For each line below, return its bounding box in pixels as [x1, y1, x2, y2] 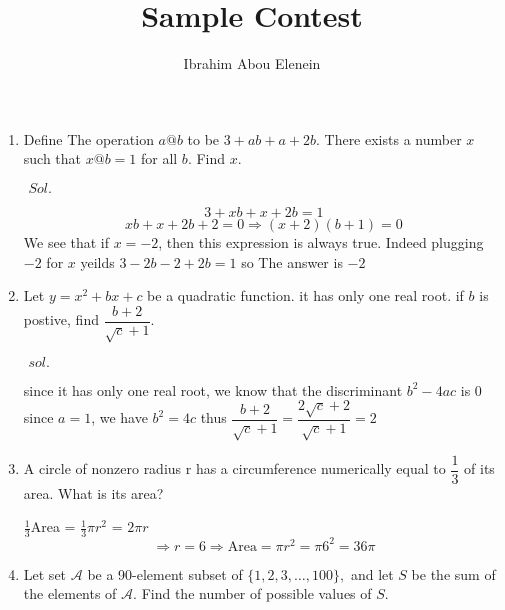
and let [350, 563, 394, 584]
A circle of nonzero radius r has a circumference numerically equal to [23, 458, 446, 479]
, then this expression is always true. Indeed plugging [158, 231, 484, 252]
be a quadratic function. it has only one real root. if [147, 285, 464, 306]
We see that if [23, 231, 110, 252]
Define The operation [23, 128, 154, 149]
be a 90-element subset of [87, 563, 243, 584]
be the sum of [411, 563, 496, 584]
